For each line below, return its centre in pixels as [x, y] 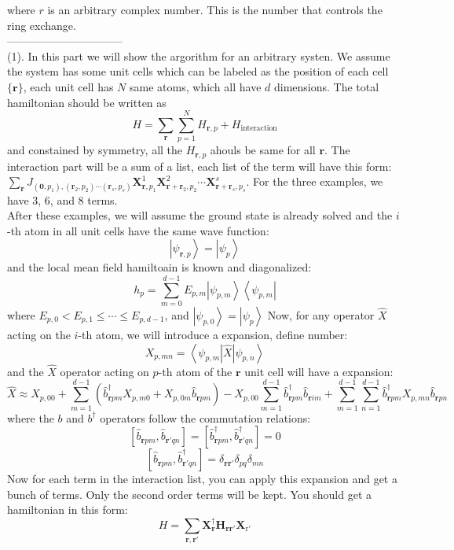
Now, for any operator [321, 315]
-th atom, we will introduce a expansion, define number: [213, 335]
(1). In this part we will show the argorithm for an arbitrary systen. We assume [199, 55]
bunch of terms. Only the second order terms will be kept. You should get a [190, 494]
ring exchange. [42, 25]
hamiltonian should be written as [87, 102]
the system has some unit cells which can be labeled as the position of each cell [198, 71]
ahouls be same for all [263, 150]
